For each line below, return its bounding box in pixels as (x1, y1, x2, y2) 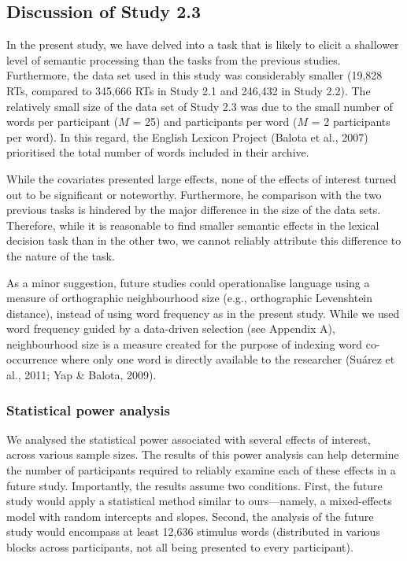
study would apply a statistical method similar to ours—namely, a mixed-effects (6, 493, 392, 509)
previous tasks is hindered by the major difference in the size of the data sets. (6, 201, 381, 218)
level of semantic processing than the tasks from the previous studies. (6, 51, 341, 68)
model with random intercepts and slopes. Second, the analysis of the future (6, 507, 374, 524)
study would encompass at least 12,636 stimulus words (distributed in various (6, 523, 380, 540)
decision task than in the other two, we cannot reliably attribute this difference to (6, 232, 401, 249)
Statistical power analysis (6, 400, 170, 419)
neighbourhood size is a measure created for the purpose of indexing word (6, 335, 363, 352)
